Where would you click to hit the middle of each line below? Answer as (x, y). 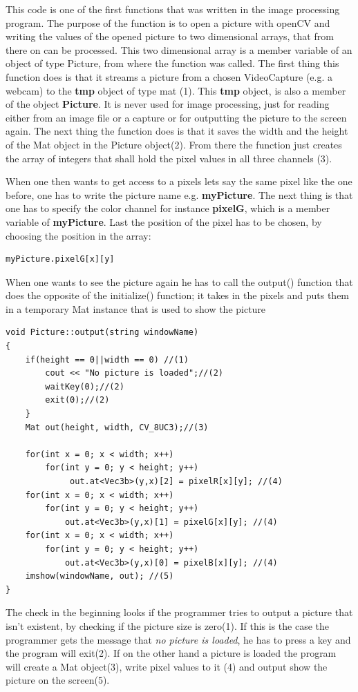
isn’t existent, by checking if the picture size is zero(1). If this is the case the (167, 625)
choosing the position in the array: (78, 235)
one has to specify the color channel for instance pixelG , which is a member (168, 208)
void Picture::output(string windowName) (102, 333)
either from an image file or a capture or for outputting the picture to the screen (176, 117)
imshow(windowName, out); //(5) (100, 576)
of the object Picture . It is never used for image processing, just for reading (168, 104)
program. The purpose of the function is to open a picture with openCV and (168, 22)
